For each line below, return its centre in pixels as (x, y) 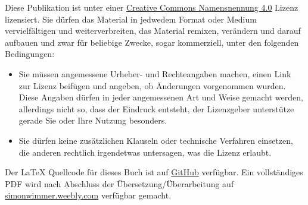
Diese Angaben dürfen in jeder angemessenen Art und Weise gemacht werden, (161, 97)
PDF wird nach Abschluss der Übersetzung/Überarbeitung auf (119, 183)
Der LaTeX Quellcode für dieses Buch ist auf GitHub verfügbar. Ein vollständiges (154, 172)
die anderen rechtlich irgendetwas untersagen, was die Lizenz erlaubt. (145, 152)
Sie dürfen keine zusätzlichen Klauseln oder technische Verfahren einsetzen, (156, 140)
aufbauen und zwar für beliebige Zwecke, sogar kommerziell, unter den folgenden (152, 42)
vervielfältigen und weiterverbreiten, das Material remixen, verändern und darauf (153, 31)
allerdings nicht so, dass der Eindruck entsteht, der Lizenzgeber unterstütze (156, 108)
